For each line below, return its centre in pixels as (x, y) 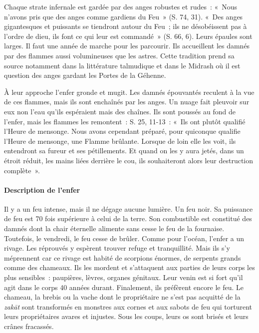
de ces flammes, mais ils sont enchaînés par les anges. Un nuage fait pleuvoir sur (127, 102)
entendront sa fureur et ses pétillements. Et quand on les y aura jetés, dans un (124, 151)
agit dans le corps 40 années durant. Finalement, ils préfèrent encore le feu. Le (124, 287)
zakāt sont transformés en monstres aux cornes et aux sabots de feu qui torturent (128, 306)
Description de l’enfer (42, 189)
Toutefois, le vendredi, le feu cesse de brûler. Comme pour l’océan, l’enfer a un (124, 238)
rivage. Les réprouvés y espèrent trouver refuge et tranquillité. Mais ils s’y (117, 248)
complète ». (22, 170)
